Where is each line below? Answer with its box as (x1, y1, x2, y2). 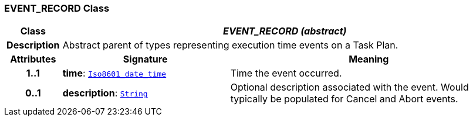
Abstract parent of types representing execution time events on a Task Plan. (62, 39, 398, 51)
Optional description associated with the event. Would (230, 81, 469, 94)
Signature (123, 53, 168, 65)
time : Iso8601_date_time (62, 67, 167, 79)
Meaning (349, 53, 389, 65)
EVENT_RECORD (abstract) (223, 25, 347, 37)
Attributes (10, 53, 56, 65)
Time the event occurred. (230, 67, 342, 79)
